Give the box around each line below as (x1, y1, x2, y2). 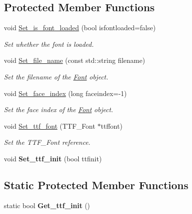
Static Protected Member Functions (4, 177, 189, 192)
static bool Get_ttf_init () (4, 200, 90, 210)
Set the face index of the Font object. (4, 104, 113, 115)
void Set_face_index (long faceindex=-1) (4, 88, 127, 98)
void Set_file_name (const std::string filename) (4, 55, 145, 65)
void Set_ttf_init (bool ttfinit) (4, 153, 102, 163)
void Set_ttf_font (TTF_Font (4, 120, 95, 131)
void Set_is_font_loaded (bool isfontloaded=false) (4, 22, 156, 33)
